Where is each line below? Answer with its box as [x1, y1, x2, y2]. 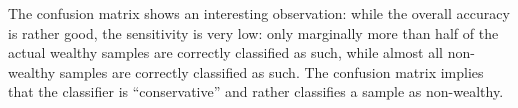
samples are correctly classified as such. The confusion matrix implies [59, 61, 484, 82]
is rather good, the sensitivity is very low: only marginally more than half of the [8, 22, 499, 43]
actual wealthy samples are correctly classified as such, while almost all [8, 42, 443, 63]
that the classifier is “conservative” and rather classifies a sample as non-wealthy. [8, 81, 504, 102]
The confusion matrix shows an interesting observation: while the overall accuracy [8, 3, 510, 23]
